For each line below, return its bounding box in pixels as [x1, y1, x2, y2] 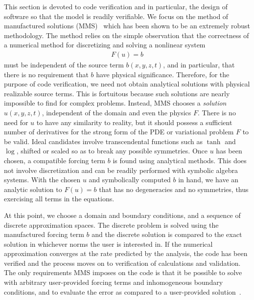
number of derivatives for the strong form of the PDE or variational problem [4, 127, 234, 137]
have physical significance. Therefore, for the [96, 69, 230, 79]
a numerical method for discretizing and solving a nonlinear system [4, 40, 206, 50]
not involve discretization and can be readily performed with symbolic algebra [4, 165, 238, 175]
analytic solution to [4, 184, 62, 194]
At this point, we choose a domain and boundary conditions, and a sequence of [4, 210, 241, 220]
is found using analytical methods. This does [113, 155, 247, 165]
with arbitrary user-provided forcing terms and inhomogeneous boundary [4, 277, 223, 287]
